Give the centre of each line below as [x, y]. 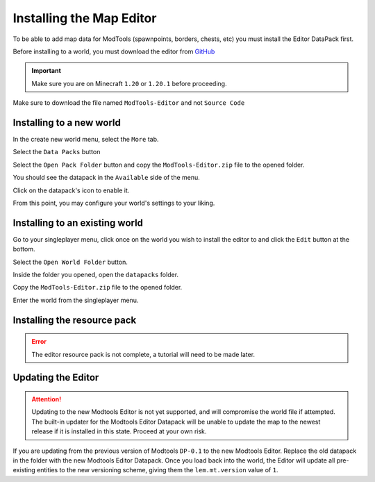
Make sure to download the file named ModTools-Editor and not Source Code [129, 103]
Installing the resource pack [75, 320]
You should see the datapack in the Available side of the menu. [107, 178]
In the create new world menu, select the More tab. [86, 140]
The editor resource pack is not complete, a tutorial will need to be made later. [143, 354]
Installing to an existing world [78, 223]
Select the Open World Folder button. [70, 262]
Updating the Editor [56, 377]
